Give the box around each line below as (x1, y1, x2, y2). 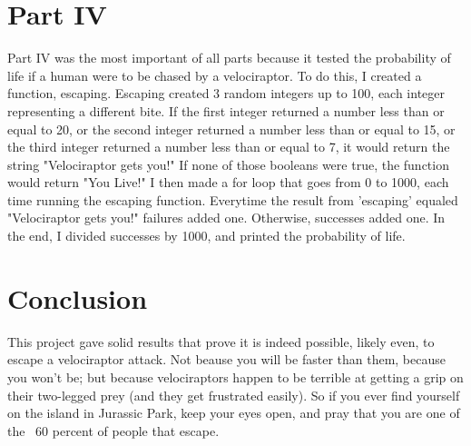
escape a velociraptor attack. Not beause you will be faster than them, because (7, 350, 446, 369)
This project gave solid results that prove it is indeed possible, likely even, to (7, 332, 435, 351)
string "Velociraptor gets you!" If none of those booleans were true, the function (7, 154, 449, 173)
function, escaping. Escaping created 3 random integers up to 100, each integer (7, 84, 446, 103)
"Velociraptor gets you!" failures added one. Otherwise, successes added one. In (7, 208, 446, 227)
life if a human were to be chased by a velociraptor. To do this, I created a (7, 65, 422, 84)
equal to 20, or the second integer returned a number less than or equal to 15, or (7, 119, 456, 138)
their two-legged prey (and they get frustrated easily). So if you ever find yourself (7, 385, 460, 404)
